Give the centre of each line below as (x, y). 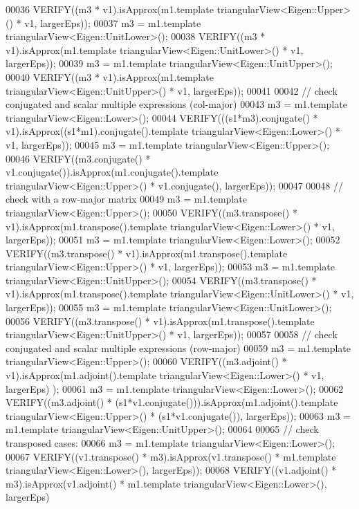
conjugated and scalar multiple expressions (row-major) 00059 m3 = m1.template (178, 348)
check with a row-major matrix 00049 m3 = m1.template (126, 199)
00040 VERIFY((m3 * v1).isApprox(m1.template (110, 76)
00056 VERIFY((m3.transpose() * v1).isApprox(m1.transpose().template (160, 321)
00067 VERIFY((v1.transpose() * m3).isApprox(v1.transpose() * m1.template (171, 456)
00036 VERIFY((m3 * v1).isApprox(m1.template (110, 9)
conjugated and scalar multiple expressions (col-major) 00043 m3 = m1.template (176, 104)
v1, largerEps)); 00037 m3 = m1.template (113, 22)
